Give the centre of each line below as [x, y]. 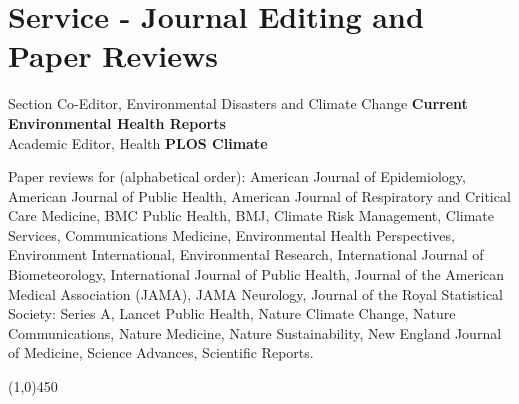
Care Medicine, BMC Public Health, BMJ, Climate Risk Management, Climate [251, 215]
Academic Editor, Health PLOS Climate [138, 142]
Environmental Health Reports [117, 122]
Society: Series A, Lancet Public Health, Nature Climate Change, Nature [232, 313]
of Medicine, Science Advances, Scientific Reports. [161, 352]
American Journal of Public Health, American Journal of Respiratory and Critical [259, 195]
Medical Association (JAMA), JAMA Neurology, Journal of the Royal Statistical [256, 293]
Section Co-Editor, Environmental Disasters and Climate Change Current [238, 103]
